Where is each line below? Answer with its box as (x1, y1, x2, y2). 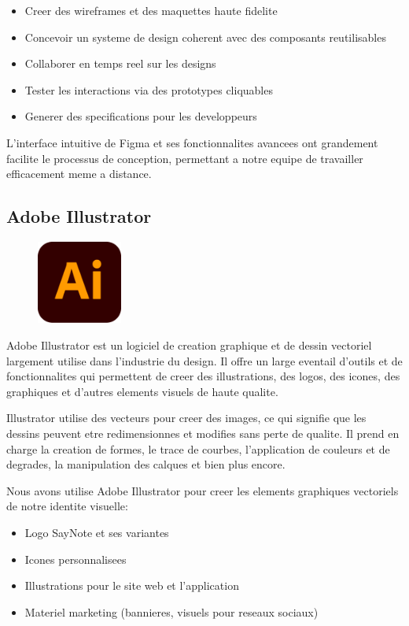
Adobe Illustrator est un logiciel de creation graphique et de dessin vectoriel (6, 337, 372, 354)
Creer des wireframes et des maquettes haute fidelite (24, 2, 278, 18)
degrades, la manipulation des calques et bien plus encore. (6, 456, 286, 472)
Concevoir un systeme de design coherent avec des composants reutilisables (24, 28, 386, 45)
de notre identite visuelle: (6, 498, 128, 514)
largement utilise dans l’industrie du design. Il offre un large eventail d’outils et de (6, 352, 403, 369)
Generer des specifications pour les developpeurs (24, 108, 257, 124)
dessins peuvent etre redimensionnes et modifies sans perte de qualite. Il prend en (6, 425, 400, 442)
